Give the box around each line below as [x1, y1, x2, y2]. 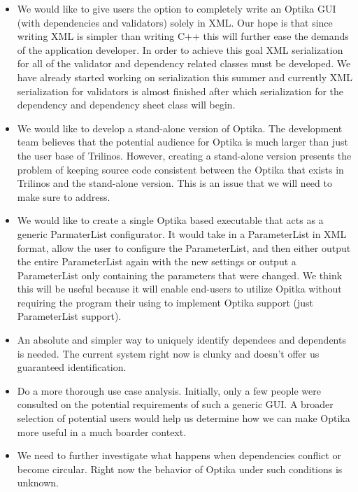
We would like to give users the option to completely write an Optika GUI [17, 1, 336, 15]
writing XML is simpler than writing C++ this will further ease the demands [17, 29, 349, 43]
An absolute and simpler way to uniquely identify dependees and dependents [17, 332, 346, 347]
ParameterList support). [17, 309, 122, 323]
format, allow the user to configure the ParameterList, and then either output [17, 240, 351, 255]
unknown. [17, 475, 59, 490]
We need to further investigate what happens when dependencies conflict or [17, 448, 341, 463]
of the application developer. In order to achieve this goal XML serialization [17, 42, 343, 57]
